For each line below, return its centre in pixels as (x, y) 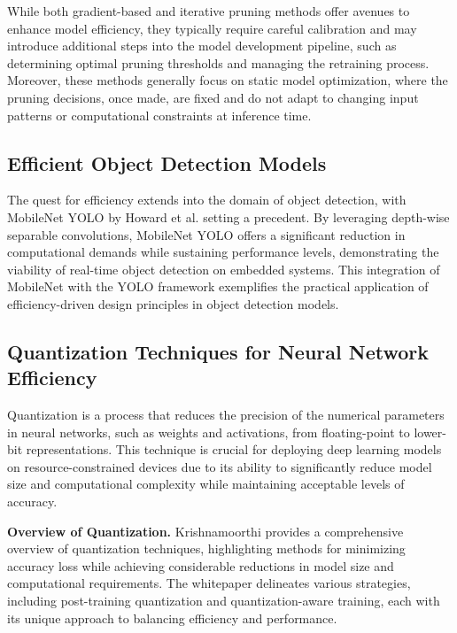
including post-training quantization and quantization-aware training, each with (224, 601)
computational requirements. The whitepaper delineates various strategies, (209, 583)
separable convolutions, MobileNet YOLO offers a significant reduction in (206, 234)
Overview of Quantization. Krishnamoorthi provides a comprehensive (205, 531)
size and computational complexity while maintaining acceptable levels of (206, 484)
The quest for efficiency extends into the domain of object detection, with (207, 200)
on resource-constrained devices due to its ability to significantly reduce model (220, 466)
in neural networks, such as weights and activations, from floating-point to (209, 432)
